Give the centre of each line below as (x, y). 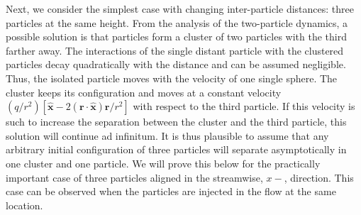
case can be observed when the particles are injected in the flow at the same (171, 191)
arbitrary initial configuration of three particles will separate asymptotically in (176, 149)
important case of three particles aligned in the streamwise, (134, 177)
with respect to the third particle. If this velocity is (244, 106)
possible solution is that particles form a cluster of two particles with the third (177, 37)
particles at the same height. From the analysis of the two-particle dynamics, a (177, 22)
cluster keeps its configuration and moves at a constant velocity (144, 92)
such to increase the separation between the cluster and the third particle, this (176, 122)
